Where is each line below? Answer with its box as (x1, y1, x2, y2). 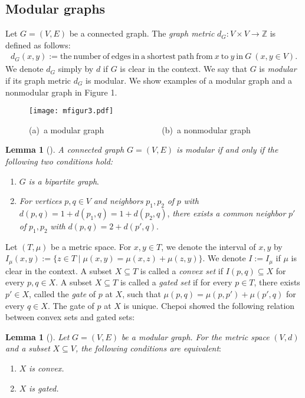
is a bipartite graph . (28, 175, 99, 187)
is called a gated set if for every (120, 276, 232, 288)
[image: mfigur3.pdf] (29, 107, 114, 116)
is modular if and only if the (176, 143, 278, 156)
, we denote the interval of (161, 240, 256, 252)
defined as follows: (5, 38, 71, 51)
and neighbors (93, 195, 143, 207)
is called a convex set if (140, 264, 223, 277)
